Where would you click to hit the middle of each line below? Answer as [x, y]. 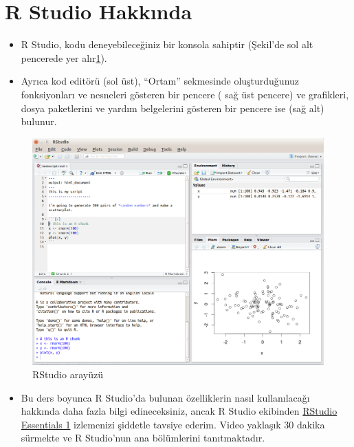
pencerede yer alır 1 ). [64, 57]
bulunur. [39, 121]
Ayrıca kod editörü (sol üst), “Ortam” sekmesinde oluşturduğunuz [160, 81]
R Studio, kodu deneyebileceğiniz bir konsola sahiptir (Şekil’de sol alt [167, 44]
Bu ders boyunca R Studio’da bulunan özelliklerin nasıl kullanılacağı [165, 397]
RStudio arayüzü [68, 374]
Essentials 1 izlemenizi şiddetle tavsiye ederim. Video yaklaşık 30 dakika [173, 424]
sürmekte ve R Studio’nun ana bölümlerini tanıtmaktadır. [143, 438]
